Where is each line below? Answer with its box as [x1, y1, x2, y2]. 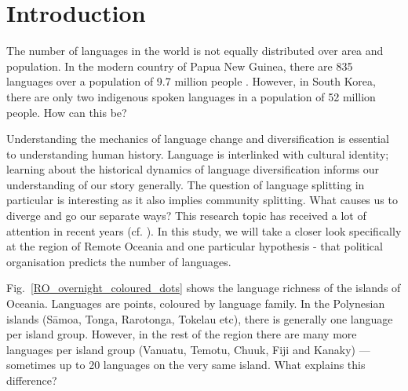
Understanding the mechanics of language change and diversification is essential [6, 130, 389, 147]
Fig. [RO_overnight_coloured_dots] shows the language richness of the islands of [6, 280, 401, 296]
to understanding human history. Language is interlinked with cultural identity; [6, 145, 389, 162]
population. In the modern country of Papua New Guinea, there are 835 [6, 57, 353, 74]
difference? [6, 372, 57, 388]
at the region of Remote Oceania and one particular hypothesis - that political [6, 238, 383, 254]
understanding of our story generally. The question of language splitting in [6, 176, 365, 192]
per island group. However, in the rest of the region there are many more [6, 326, 357, 342]
